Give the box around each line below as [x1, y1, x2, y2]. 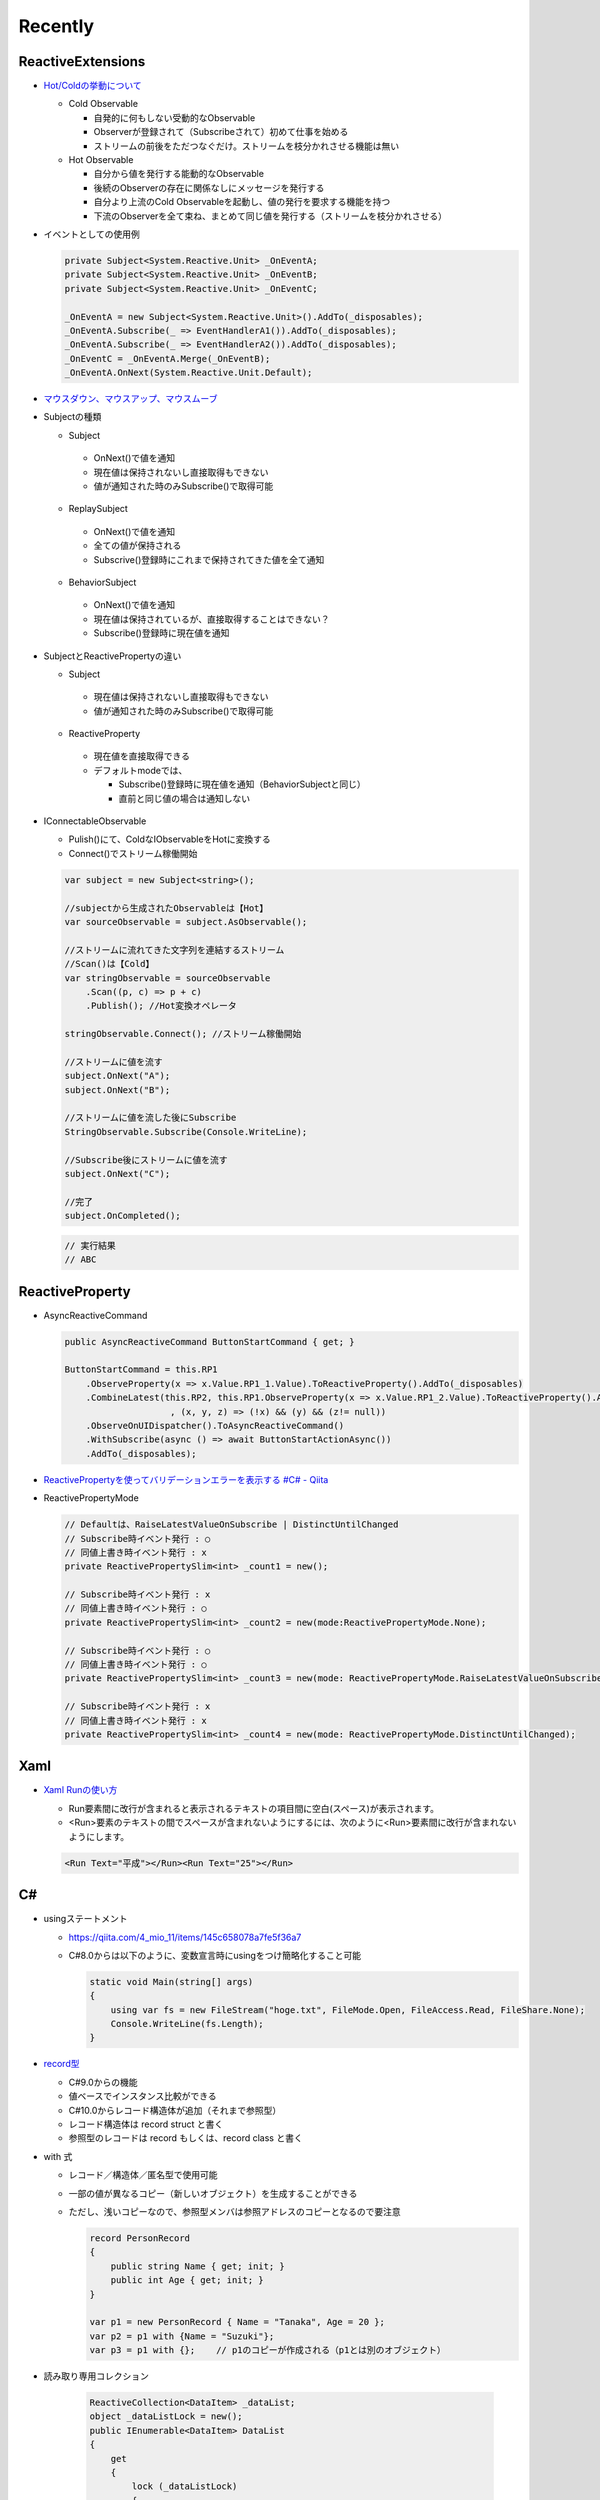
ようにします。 [68, 1830, 130, 1842]
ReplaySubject [68, 503, 129, 515]
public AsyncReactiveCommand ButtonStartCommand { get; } [64, 1336, 355, 1347]
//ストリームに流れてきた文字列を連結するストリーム [64, 944, 285, 955]
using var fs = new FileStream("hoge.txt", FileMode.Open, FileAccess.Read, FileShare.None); [110, 2004, 585, 2015]
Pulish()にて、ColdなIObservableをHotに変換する [68, 833, 272, 845]
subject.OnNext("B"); [64, 1084, 171, 1095]
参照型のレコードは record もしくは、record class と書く [68, 2132, 304, 2144]
